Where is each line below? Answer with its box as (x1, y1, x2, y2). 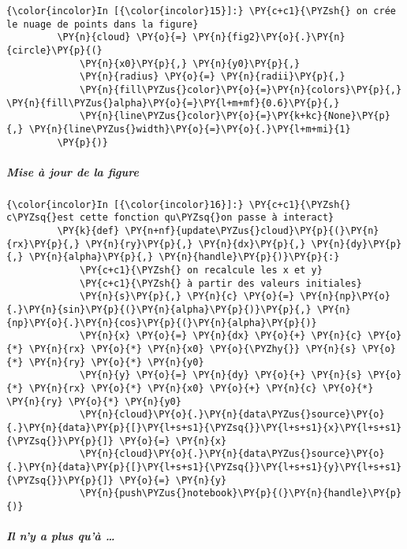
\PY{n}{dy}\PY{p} (311, 238, 402, 250)
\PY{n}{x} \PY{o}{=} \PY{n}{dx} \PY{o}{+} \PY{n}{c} (80, 330, 363, 342)
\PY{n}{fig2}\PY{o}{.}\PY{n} (192, 32, 345, 43)
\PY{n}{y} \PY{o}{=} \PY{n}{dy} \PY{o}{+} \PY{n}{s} (80, 369, 363, 381)
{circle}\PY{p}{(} (6, 44, 103, 56)
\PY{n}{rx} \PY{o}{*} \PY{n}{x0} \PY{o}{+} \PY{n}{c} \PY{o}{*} (28, 382, 374, 394)
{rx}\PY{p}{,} (6, 238, 80, 250)
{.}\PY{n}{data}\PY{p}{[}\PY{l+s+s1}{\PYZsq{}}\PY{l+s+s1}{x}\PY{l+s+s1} (6, 421, 402, 433)
